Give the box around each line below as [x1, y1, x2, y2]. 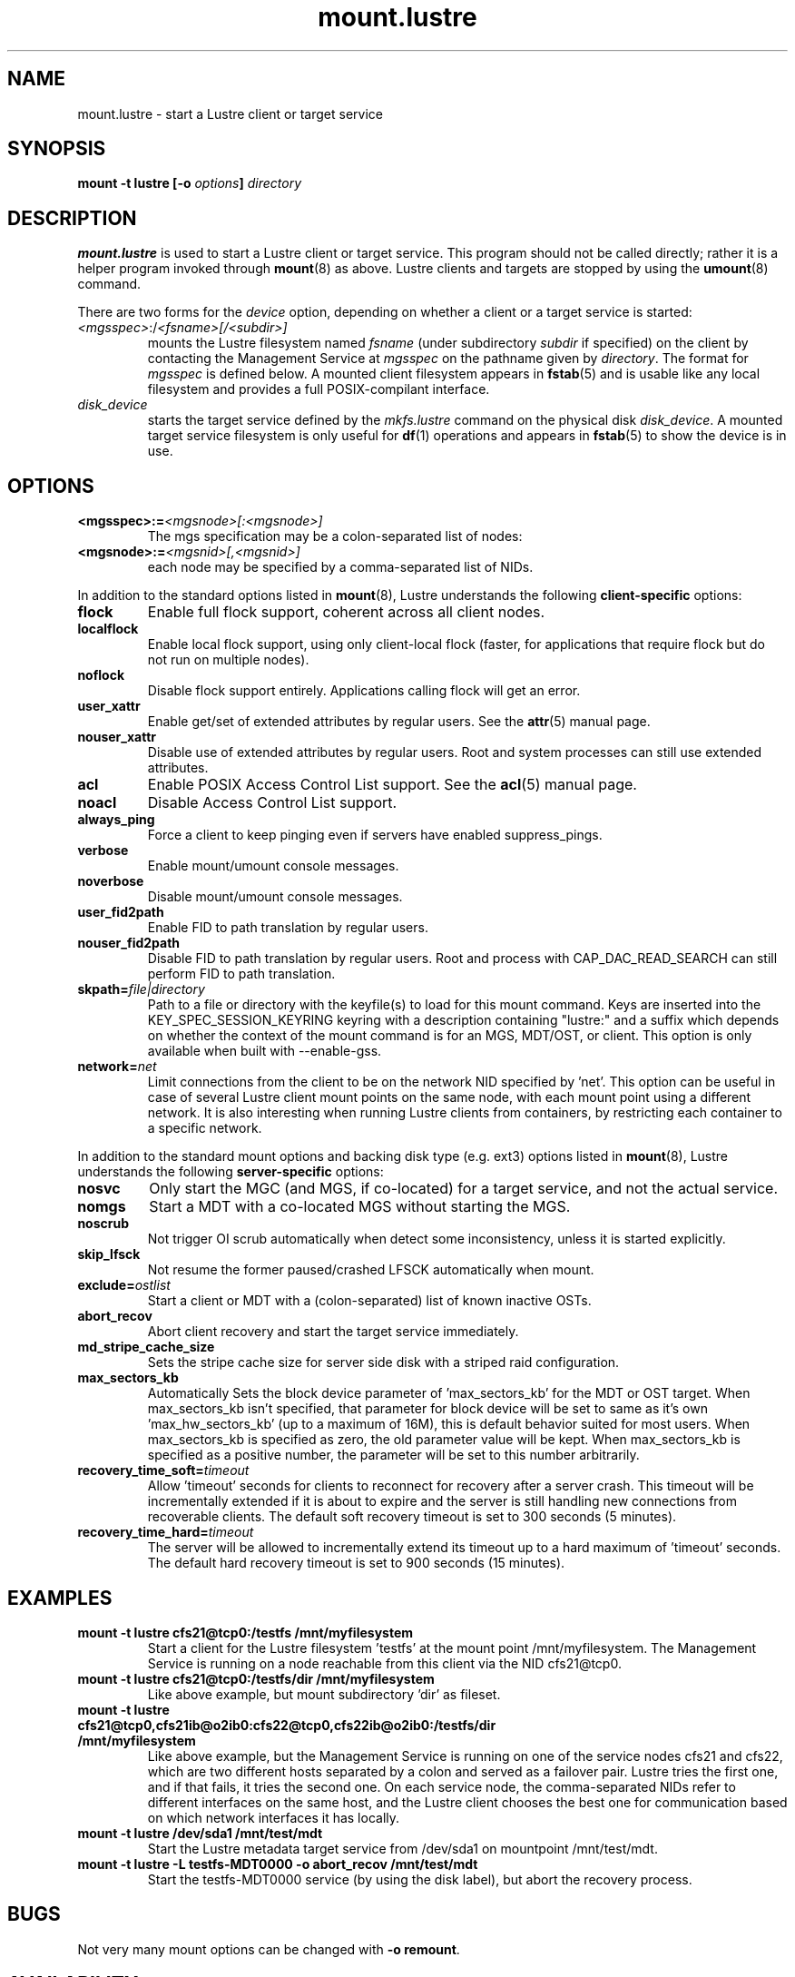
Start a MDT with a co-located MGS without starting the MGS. [149, 1197, 571, 1216]
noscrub [77, 1215, 130, 1232]
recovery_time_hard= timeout [77, 1524, 254, 1540]
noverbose [77, 873, 144, 890]
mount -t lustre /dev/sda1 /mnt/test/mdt [77, 1825, 323, 1841]
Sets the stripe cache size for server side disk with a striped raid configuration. [147, 1354, 620, 1371]
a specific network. [147, 1120, 262, 1136]
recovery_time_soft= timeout [77, 1462, 250, 1479]
